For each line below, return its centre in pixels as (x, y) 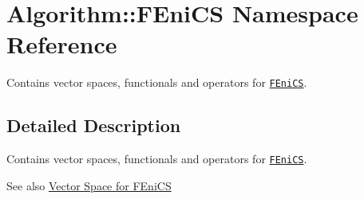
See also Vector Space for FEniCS (89, 185)
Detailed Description (94, 125)
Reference (62, 44)
